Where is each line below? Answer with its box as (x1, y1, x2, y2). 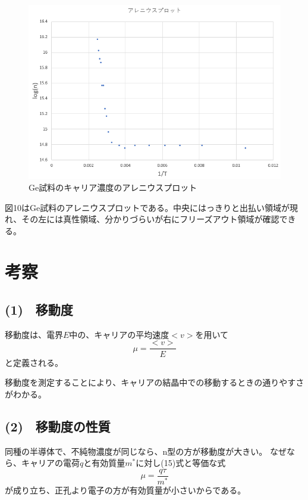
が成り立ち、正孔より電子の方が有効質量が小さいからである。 (5, 483, 246, 496)
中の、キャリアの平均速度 (69, 328, 169, 340)
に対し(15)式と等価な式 (136, 456, 226, 469)
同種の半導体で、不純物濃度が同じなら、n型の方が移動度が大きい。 (5, 445, 268, 457)
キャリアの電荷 (21, 456, 80, 469)
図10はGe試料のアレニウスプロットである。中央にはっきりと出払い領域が (5, 201, 290, 213)
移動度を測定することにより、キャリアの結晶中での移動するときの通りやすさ (5, 376, 304, 389)
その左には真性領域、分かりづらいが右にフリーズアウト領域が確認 (21, 213, 279, 225)
